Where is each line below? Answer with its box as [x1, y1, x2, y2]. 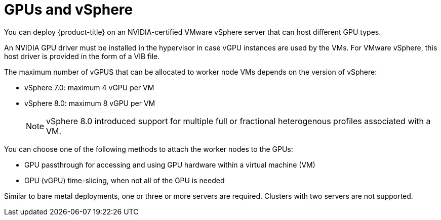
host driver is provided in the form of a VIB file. [4, 51, 160, 61]
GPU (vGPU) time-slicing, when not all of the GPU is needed [24, 176, 225, 185]
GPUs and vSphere [4, 1, 133, 18]
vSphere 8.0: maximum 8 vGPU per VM [24, 98, 155, 107]
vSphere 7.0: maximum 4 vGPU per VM [24, 83, 154, 92]
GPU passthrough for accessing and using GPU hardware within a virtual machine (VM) [24, 160, 315, 169]
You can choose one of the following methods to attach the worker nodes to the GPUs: [4, 144, 293, 153]
